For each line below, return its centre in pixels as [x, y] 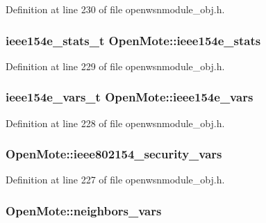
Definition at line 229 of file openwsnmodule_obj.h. [115, 66]
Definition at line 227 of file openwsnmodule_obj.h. [115, 180]
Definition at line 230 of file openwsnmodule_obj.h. [115, 9]
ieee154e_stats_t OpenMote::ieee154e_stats [133, 40]
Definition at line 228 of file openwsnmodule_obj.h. [115, 123]
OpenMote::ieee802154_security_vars [114, 154]
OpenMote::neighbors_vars [84, 210]
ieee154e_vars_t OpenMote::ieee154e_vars [130, 97]
